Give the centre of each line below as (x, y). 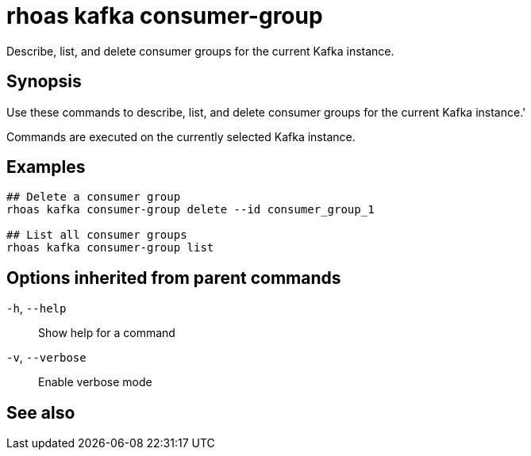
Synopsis (44, 82)
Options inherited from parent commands (174, 278)
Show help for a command (107, 333)
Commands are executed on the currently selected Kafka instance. (181, 136)
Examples (46, 167)
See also (41, 412)
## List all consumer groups (97, 235)
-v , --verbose (46, 358)
